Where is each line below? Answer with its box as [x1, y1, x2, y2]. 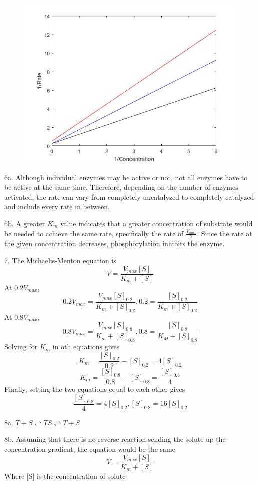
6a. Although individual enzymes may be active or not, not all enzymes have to [4, 172, 248, 182]
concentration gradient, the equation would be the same [4, 443, 175, 454]
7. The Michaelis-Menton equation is [4, 255, 116, 265]
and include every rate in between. [4, 201, 110, 212]
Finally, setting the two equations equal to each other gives [4, 384, 185, 394]
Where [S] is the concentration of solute [4, 470, 126, 481]
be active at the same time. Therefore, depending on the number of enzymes [4, 182, 238, 192]
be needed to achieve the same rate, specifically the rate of [4, 228, 184, 238]
